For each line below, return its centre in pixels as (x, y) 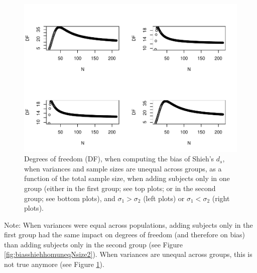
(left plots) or (164, 198)
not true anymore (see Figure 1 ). (54, 264)
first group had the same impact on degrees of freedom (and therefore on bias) (125, 235)
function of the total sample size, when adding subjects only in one (127, 178)
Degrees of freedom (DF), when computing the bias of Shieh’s (119, 159)
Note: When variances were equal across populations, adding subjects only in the (128, 224)
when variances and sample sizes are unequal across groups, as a (123, 168)
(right (221, 198)
